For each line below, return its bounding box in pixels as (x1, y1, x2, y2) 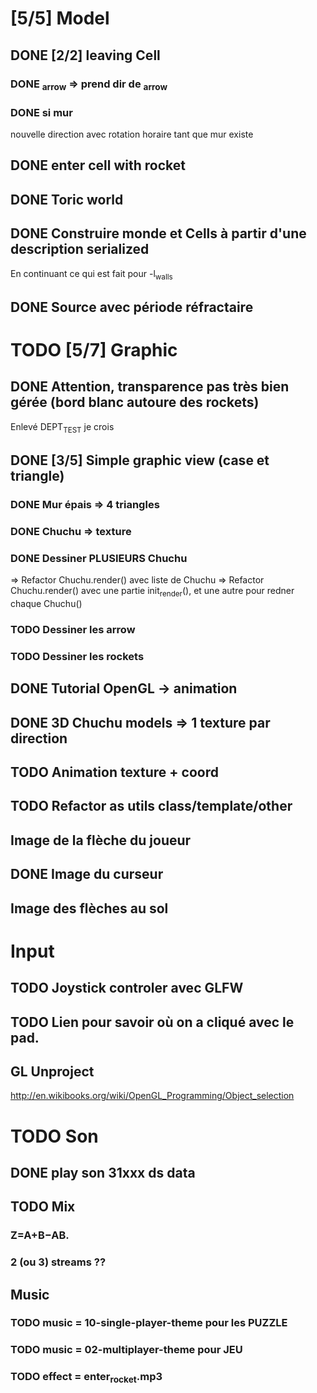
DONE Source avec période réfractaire (10, 298, 254, 316)
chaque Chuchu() (10, 597, 83, 609)
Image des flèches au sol (10, 900, 169, 917)
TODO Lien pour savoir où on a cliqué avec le (10, 1013, 295, 1031)
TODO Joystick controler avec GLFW (10, 980, 244, 997)
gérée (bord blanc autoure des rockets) (10, 394, 260, 411)
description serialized (10, 241, 150, 258)
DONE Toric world (10, 191, 124, 208)
